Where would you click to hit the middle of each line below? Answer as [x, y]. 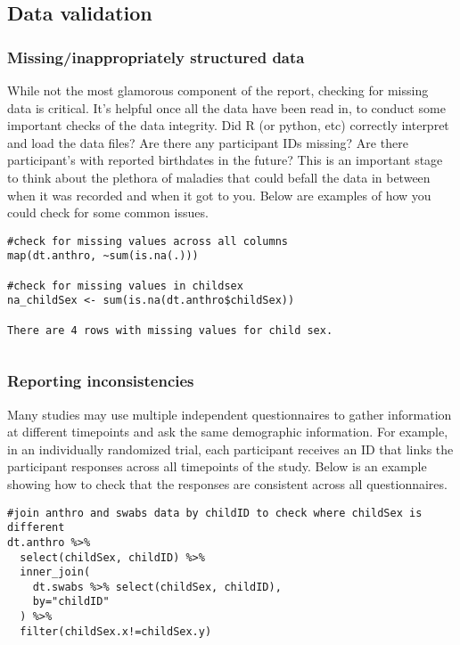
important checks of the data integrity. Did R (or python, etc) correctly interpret [228, 125]
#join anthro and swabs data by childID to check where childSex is [215, 513]
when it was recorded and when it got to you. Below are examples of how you [219, 195]
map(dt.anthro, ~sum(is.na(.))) [103, 256]
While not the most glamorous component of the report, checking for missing [218, 90]
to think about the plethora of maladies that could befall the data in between [219, 177]
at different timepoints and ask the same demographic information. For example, [228, 432]
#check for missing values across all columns [148, 241]
